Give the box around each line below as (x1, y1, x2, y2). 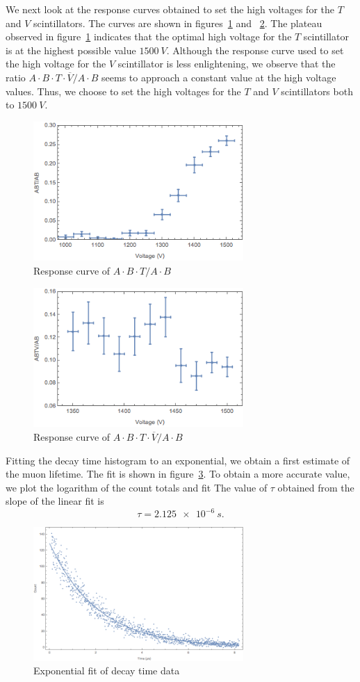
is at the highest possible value (6, 42, 136, 57)
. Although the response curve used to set (166, 42, 344, 57)
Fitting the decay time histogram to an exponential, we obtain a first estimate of (6, 453, 350, 467)
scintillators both (281, 83, 353, 98)
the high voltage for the (6, 56, 106, 71)
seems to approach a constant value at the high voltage (101, 70, 336, 84)
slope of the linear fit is (6, 494, 104, 508)
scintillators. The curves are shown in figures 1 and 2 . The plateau (33, 15, 322, 30)
